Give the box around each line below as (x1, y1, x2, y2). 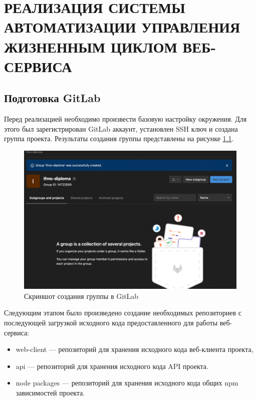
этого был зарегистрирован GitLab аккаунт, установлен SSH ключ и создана (4, 123, 238, 134)
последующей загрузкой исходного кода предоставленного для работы (4, 317, 218, 328)
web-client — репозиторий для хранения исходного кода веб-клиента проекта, (16, 344, 253, 354)
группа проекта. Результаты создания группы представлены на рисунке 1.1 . (4, 133, 234, 144)
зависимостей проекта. (16, 387, 85, 398)
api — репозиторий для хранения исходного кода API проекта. (16, 360, 208, 371)
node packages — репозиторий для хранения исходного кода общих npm (16, 377, 238, 388)
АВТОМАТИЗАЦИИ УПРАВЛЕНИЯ (4, 17, 240, 37)
